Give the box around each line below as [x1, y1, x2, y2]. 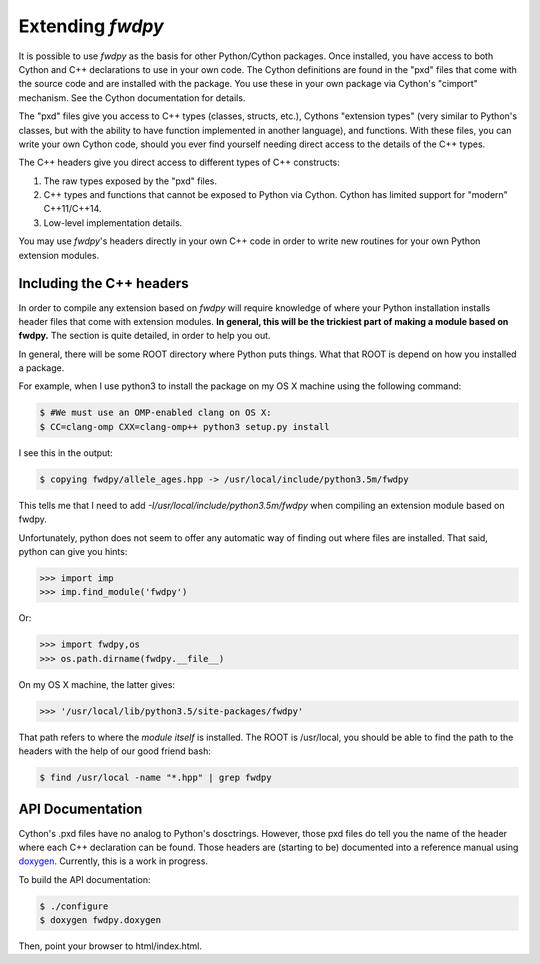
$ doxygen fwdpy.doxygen [39, 915, 162, 926]
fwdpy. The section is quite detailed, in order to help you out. [18, 330, 271, 342]
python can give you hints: [18, 545, 128, 557]
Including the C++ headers [18, 275, 189, 292]
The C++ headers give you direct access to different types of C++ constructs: [18, 156, 340, 169]
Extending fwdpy [18, 15, 164, 37]
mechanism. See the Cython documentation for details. [18, 91, 246, 104]
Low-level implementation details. [43, 216, 183, 229]
